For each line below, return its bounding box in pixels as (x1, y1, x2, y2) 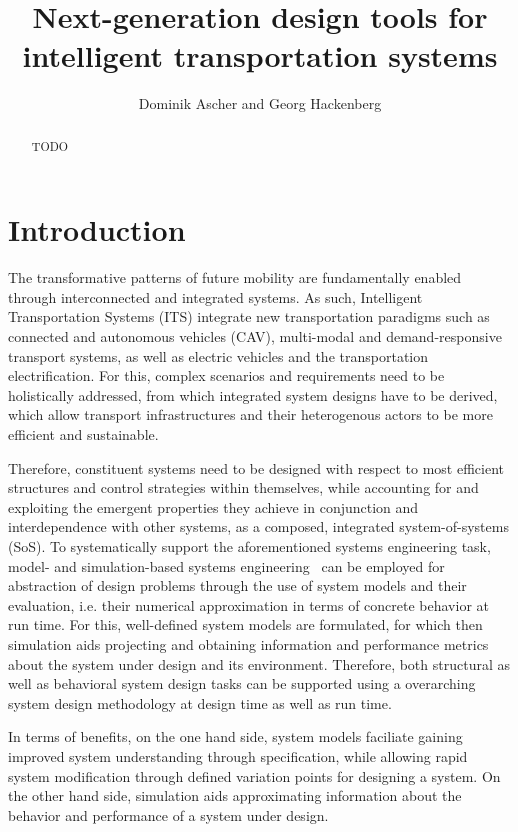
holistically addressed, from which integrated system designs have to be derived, (8, 384, 498, 405)
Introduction (8, 209, 186, 250)
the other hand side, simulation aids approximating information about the (8, 785, 462, 806)
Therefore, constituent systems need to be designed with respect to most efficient (8, 457, 505, 478)
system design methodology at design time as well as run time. (8, 692, 392, 713)
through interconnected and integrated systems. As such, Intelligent (8, 286, 423, 307)
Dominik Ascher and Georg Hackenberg (138, 93, 382, 114)
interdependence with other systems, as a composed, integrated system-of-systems (8, 516, 509, 537)
